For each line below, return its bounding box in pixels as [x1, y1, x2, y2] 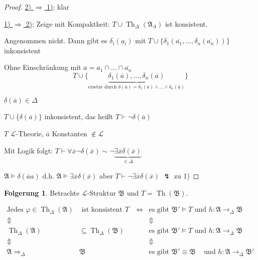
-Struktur [87, 187, 116, 198]
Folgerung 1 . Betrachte [4, 187, 80, 198]
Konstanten [52, 128, 87, 138]
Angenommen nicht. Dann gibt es [4, 35, 107, 46]
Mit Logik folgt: [4, 145, 53, 155]
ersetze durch [88, 84, 117, 90]
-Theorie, [16, 128, 44, 138]
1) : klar [47, 2, 69, 12]
